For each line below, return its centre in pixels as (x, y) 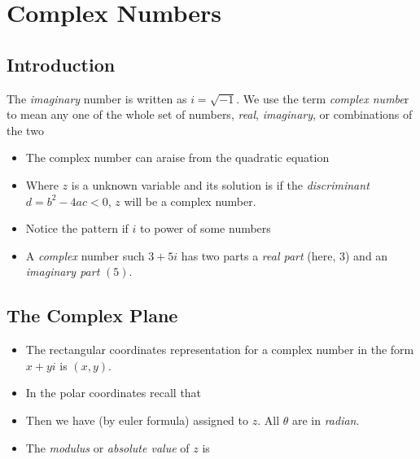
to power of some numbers (206, 228)
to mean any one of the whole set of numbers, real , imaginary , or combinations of (210, 114)
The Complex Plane (92, 315)
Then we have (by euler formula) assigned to (137, 420)
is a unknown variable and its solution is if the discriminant (220, 184)
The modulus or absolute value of (107, 447)
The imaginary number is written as (97, 98)
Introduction (61, 64)
